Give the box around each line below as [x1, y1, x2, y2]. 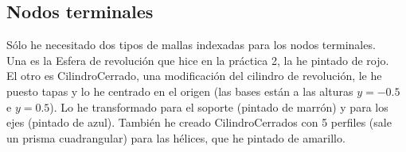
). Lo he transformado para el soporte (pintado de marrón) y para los [49, 98, 388, 115]
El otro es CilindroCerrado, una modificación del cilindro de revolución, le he [6, 67, 382, 84]
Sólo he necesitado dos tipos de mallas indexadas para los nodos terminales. [6, 36, 376, 53]
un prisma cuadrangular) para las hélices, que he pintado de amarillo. [6, 129, 345, 146]
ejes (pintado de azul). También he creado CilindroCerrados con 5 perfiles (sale [6, 114, 392, 131]
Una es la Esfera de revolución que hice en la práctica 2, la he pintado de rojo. [6, 51, 389, 68]
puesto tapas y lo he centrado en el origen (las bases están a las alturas [6, 82, 353, 99]
